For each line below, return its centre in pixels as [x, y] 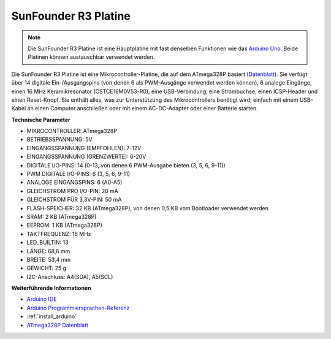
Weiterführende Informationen [51, 288]
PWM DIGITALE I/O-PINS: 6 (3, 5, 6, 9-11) [78, 174]
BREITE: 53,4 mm [48, 259]
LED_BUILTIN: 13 [48, 243]
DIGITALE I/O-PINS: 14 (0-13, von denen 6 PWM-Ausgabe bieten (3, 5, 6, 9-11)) [126, 165]
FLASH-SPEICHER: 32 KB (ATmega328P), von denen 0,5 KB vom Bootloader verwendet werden [148, 208]
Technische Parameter [41, 120]
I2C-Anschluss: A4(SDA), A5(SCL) [70, 276]
